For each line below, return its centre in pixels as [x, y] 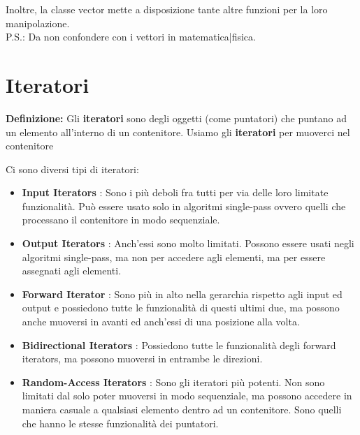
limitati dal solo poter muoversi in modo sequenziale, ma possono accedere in [187, 396]
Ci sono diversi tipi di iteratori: [72, 169]
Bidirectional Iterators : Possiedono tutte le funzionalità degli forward [179, 345]
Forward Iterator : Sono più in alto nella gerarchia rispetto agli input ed [182, 294]
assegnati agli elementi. [72, 271]
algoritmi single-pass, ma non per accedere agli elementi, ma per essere [174, 257]
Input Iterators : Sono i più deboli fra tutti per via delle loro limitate [175, 192]
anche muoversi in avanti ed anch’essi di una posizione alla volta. [161, 322]
